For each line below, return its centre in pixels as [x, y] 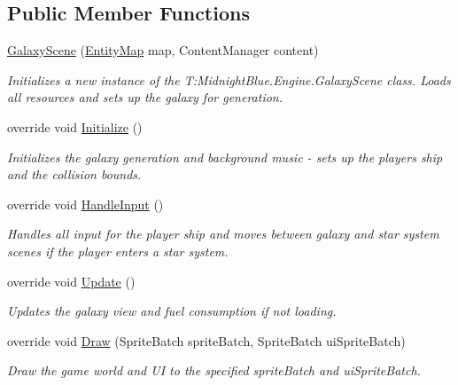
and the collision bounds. [74, 174]
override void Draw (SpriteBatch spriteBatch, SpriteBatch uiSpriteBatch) [206, 340]
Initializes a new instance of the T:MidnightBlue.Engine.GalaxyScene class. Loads [229, 79]
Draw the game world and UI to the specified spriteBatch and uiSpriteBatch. [214, 370]
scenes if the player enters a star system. [118, 251]
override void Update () [71, 281]
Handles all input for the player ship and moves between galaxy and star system [223, 234]
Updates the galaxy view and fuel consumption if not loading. [172, 311]
